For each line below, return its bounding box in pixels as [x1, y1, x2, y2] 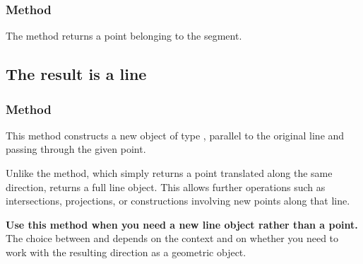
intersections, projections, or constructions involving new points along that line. [6, 193, 350, 208]
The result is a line [6, 63, 147, 85]
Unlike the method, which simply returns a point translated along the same [6, 166, 333, 180]
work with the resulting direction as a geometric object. [6, 244, 246, 259]
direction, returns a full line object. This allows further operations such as [6, 179, 326, 194]
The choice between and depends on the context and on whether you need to [6, 231, 339, 246]
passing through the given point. [6, 142, 146, 156]
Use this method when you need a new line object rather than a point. [6, 217, 358, 231]
